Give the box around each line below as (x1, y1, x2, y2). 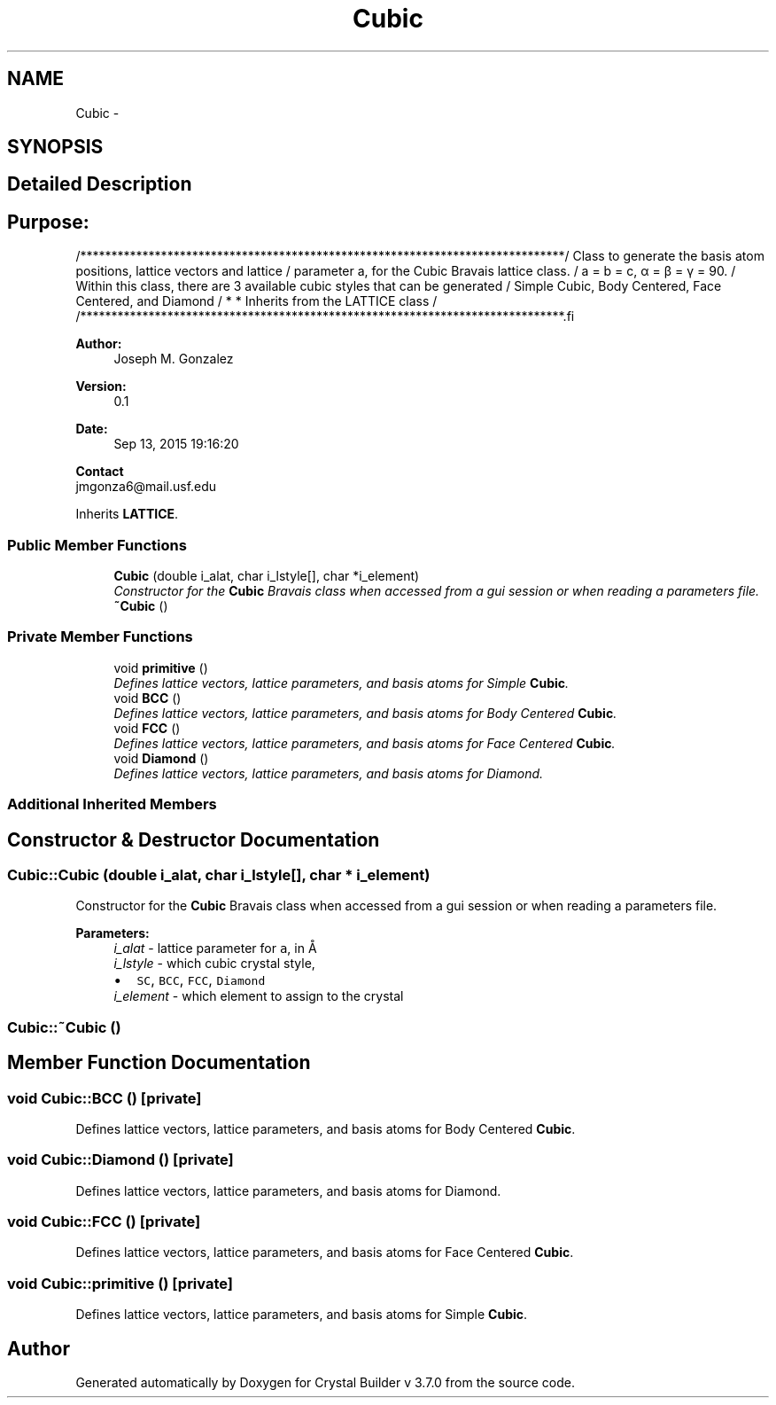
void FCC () (113, 720, 181, 736)
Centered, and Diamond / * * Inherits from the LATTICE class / (75, 293, 438, 309)
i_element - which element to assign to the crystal (113, 988, 404, 1004)
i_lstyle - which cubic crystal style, (113, 956, 315, 972)
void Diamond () (113, 750, 209, 766)
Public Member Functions (7, 535, 187, 554)
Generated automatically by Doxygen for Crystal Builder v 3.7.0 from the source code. (75, 1375, 575, 1391)
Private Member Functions (7, 628, 193, 646)
